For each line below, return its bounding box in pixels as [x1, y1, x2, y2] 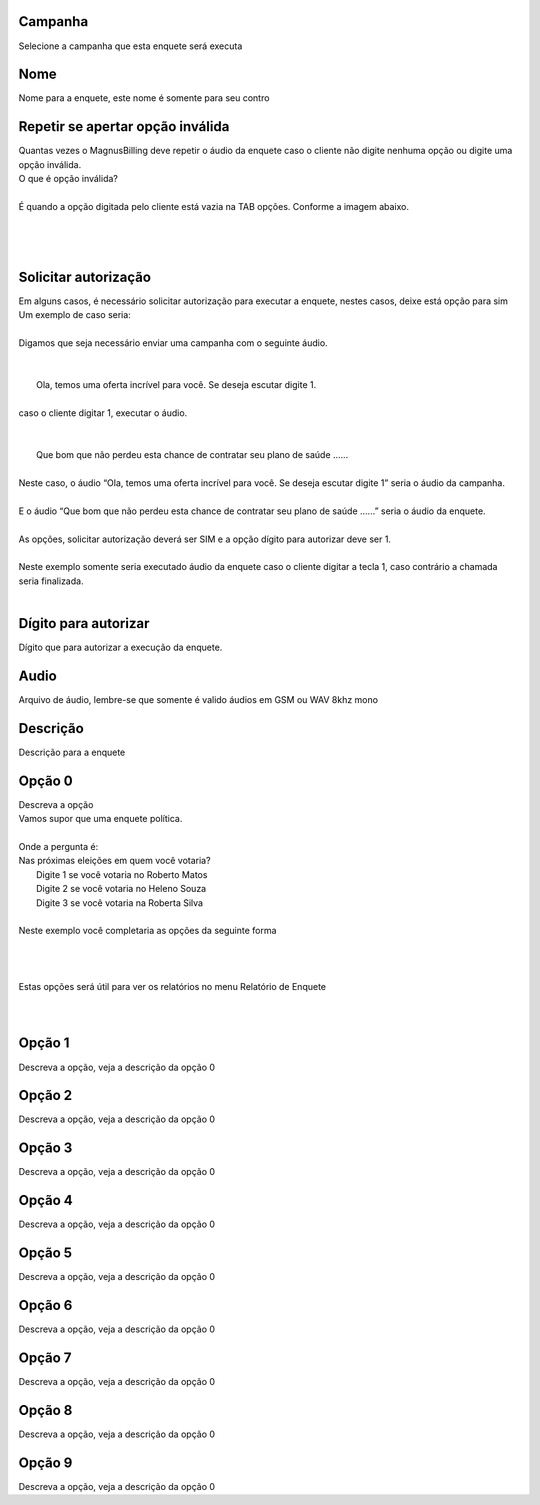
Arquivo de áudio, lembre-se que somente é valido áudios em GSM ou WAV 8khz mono [18, 693, 379, 705]
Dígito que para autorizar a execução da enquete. [18, 641, 223, 654]
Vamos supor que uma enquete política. [18, 813, 183, 825]
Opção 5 [18, 1245, 73, 1262]
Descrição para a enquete [18, 746, 126, 758]
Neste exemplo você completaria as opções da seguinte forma [18, 925, 277, 937]
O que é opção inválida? [18, 173, 119, 185]
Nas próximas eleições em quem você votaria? [18, 855, 211, 867]
